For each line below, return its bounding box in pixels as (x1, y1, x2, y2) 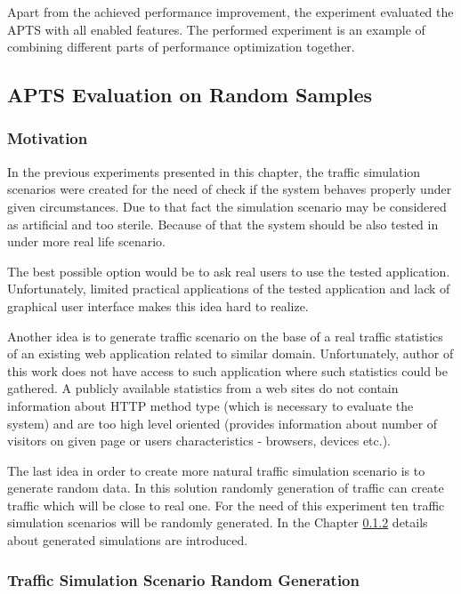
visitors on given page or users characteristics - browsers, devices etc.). (7, 431, 392, 450)
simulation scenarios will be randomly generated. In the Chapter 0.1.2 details (7, 513, 428, 532)
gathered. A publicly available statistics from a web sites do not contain (7, 379, 399, 397)
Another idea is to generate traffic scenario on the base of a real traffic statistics (7, 326, 443, 345)
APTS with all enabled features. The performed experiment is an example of (7, 20, 425, 38)
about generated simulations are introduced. (7, 531, 248, 550)
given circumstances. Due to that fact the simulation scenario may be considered (7, 197, 447, 215)
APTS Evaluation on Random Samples (7, 81, 372, 108)
